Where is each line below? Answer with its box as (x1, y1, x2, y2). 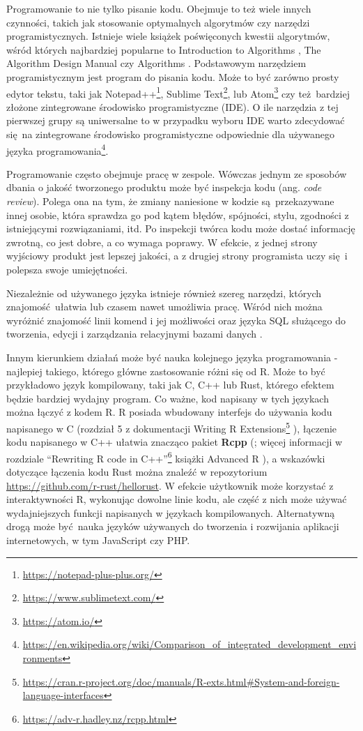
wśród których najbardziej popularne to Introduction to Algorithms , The (6, 42, 321, 56)
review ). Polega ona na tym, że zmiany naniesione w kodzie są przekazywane (6, 194, 334, 209)
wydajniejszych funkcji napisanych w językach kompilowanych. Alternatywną (6, 505, 335, 520)
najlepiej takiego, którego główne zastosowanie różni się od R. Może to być (6, 363, 325, 378)
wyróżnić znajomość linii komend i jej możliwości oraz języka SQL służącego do (6, 312, 346, 327)
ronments (22, 650, 63, 665)
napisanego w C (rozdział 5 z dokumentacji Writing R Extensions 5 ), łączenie (6, 419, 337, 435)
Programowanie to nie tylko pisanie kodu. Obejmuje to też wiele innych (6, 1, 311, 15)
